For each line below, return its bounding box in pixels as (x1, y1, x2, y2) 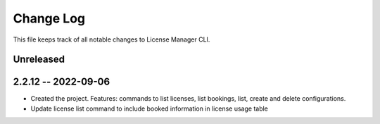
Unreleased (13, 54, 65, 66)
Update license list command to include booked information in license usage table (30, 104, 269, 113)
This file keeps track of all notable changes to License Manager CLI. (13, 35, 210, 44)
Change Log (13, 11, 86, 26)
